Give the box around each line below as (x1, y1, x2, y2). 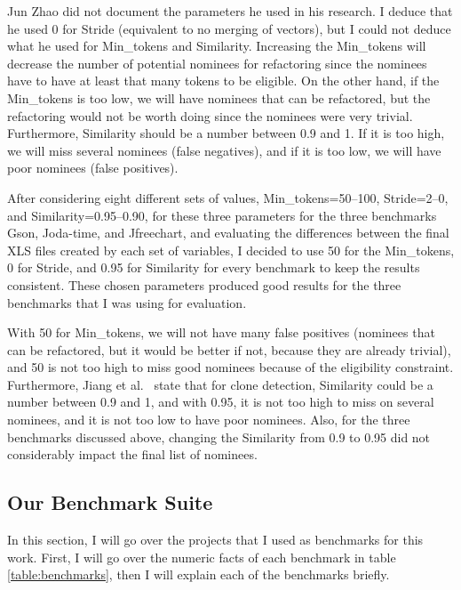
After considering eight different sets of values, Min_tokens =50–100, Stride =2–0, (7, 188, 449, 206)
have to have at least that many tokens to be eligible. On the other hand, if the (7, 71, 440, 90)
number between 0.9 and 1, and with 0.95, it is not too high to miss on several (7, 392, 434, 411)
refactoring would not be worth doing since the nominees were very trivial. (7, 106, 413, 125)
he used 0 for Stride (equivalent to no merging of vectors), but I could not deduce (7, 19, 451, 37)
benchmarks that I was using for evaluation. (7, 293, 247, 311)
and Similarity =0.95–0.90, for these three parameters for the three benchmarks (7, 206, 437, 224)
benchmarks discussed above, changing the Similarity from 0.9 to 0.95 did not (7, 427, 431, 446)
